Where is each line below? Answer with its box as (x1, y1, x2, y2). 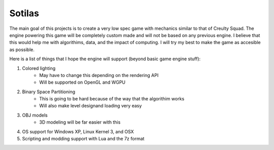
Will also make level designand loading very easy (39, 103, 142, 109)
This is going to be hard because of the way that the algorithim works (39, 96, 185, 102)
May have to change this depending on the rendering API (39, 72, 159, 78)
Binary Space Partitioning (22, 89, 76, 95)
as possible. (9, 46, 35, 53)
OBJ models (22, 112, 48, 118)
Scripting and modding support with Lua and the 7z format (22, 136, 145, 142)
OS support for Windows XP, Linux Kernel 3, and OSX (22, 128, 134, 134)
